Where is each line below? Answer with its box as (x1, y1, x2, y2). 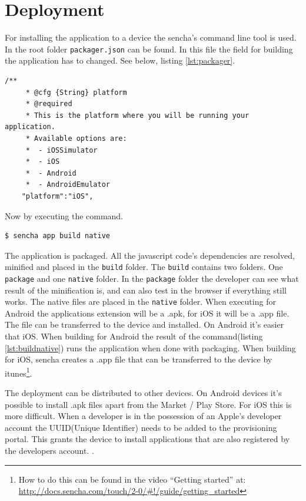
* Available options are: (25, 134, 127, 143)
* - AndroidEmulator (25, 180, 110, 189)
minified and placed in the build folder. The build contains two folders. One (5, 261, 283, 273)
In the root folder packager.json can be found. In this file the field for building (5, 42, 293, 55)
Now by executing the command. (5, 209, 124, 222)
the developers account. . (5, 444, 94, 457)
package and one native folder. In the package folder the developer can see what (5, 272, 299, 284)
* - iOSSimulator (25, 146, 98, 154)
